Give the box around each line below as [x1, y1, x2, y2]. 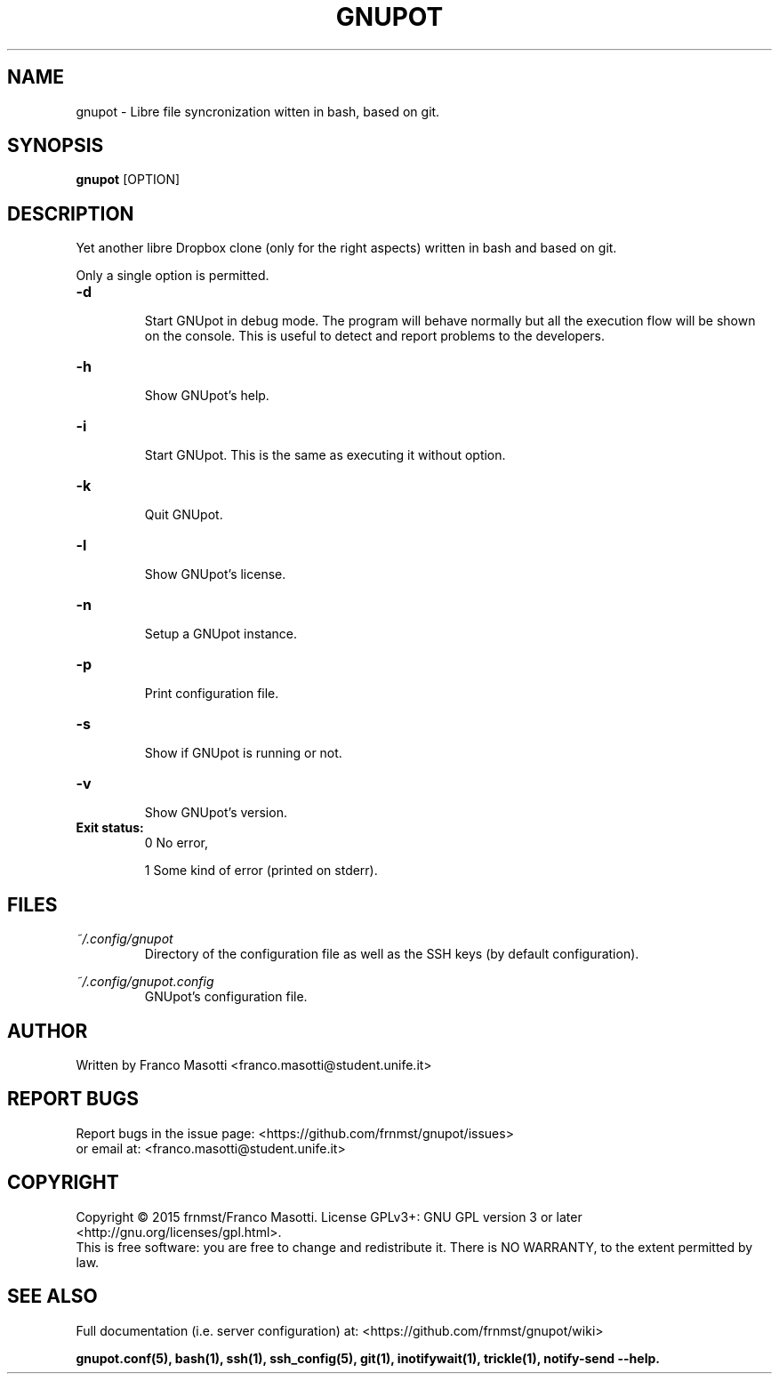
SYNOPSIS [7, 134, 104, 157]
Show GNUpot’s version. [144, 805, 287, 821]
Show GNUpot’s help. [144, 388, 269, 404]
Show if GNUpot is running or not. [144, 745, 342, 761]
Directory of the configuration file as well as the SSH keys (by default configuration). [144, 946, 639, 962]
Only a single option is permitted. [76, 268, 269, 284]
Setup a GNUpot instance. [144, 626, 298, 642]
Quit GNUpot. [144, 507, 223, 523]
